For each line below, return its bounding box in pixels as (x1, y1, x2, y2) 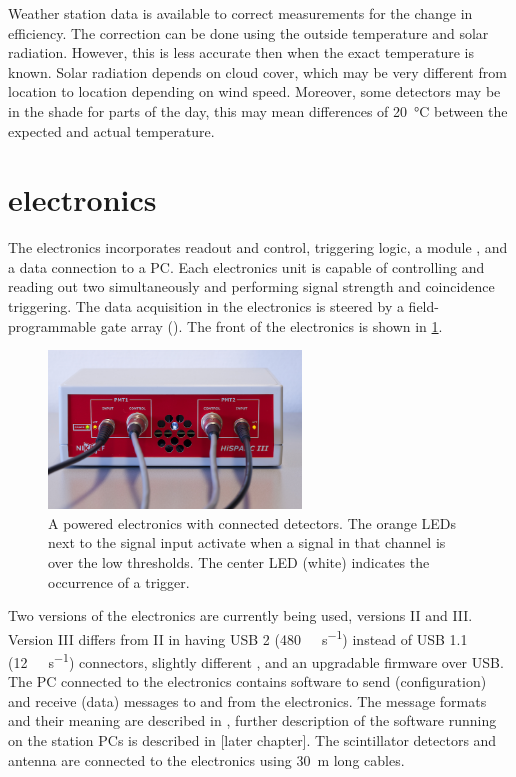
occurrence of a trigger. (48, 571, 190, 592)
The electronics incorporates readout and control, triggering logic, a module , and (8, 237, 508, 258)
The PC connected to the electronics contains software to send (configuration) (8, 671, 487, 692)
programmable (8, 315, 96, 336)
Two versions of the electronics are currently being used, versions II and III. (8, 605, 473, 626)
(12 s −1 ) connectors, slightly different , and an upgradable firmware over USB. (8, 649, 504, 672)
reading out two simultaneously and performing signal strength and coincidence (8, 276, 495, 297)
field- (408, 296, 439, 317)
